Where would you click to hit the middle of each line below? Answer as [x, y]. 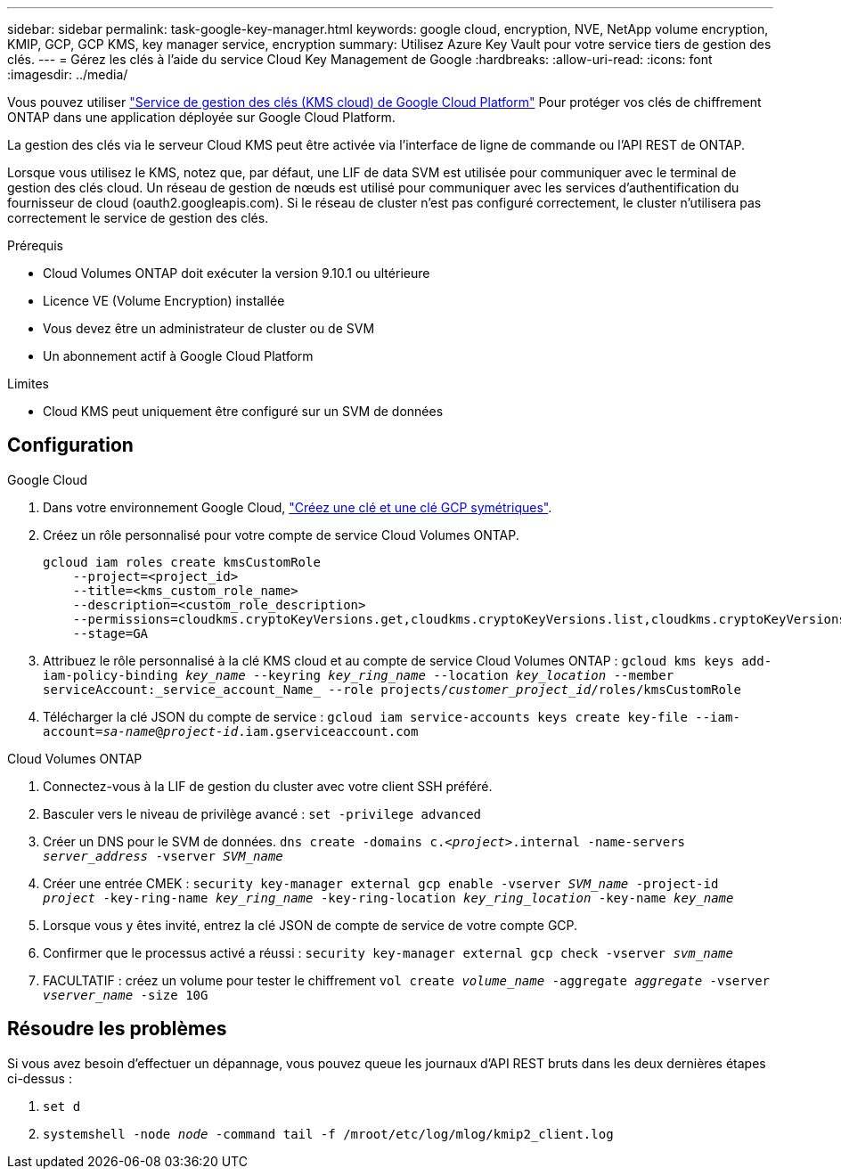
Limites [28, 384]
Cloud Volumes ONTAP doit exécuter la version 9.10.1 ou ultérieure [237, 273]
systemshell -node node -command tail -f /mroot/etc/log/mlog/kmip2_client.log [328, 1134]
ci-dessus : [40, 1078]
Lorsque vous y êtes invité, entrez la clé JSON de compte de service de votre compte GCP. [310, 925]
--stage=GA [110, 633]
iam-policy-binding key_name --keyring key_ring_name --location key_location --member [359, 675]
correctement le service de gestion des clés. [138, 218]
